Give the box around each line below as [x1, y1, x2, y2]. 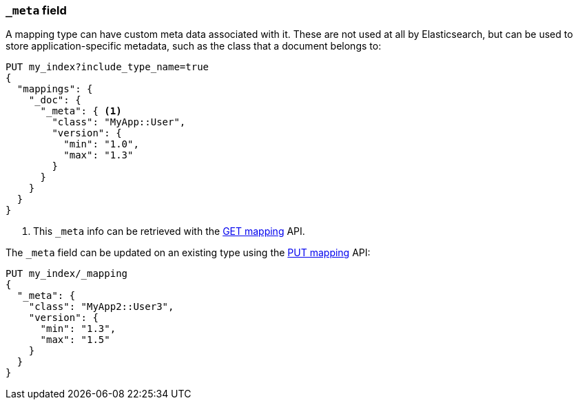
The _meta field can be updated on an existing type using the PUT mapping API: [6, 247, 371, 259]
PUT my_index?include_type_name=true [6, 61, 209, 73]
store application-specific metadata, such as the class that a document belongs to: [6, 40, 382, 52]
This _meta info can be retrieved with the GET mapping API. [33, 225, 305, 238]
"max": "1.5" [40, 334, 110, 346]
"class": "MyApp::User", [52, 116, 186, 128]
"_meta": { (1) [40, 105, 122, 117]
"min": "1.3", [40, 323, 116, 335]
